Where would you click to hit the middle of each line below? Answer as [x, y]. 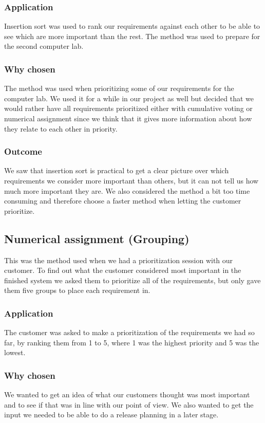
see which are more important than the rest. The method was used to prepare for [132, 36]
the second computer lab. [44, 46]
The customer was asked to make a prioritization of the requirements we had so [129, 332]
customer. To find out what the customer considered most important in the [123, 270]
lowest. [15, 352]
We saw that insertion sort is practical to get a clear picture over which [117, 170]
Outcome [23, 151]
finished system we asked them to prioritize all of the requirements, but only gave [132, 280]
